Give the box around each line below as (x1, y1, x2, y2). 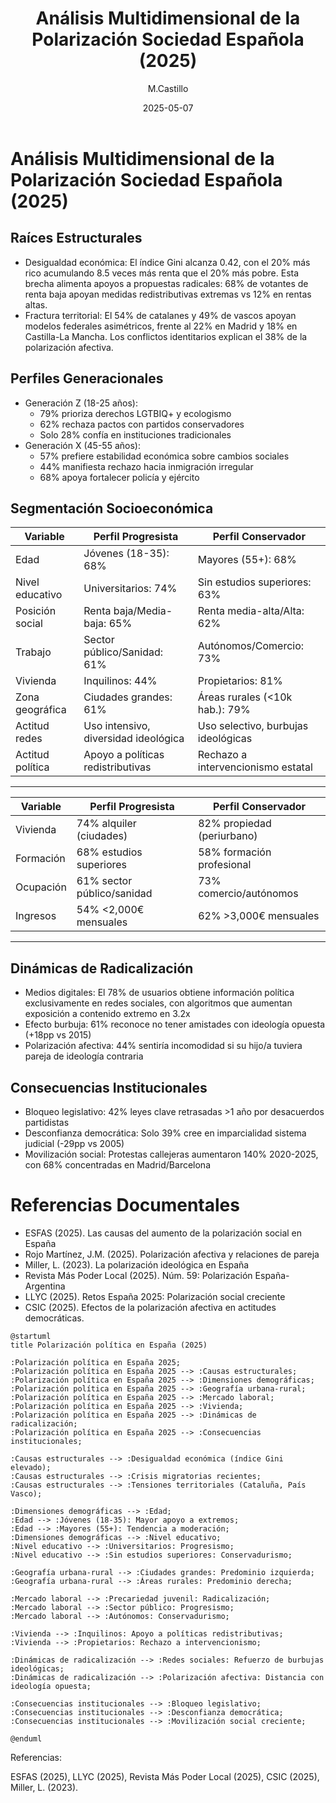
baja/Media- (113, 604, 173, 618)
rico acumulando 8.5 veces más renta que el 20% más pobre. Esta (24, 267, 300, 279)
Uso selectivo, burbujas (197, 719, 309, 733)
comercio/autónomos (198, 887, 299, 901)
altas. (24, 298, 48, 311)
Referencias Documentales (10, 1194, 240, 1217)
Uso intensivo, (83, 719, 151, 733)
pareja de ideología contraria (24, 1050, 144, 1062)
